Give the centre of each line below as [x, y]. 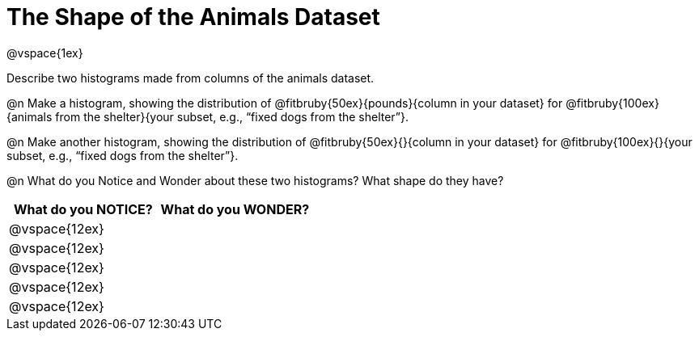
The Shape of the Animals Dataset [193, 17]
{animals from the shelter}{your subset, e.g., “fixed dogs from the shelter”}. [208, 116]
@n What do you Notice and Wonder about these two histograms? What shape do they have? [255, 180]
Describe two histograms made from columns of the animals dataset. [191, 78]
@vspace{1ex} [45, 53]
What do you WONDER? [235, 209]
